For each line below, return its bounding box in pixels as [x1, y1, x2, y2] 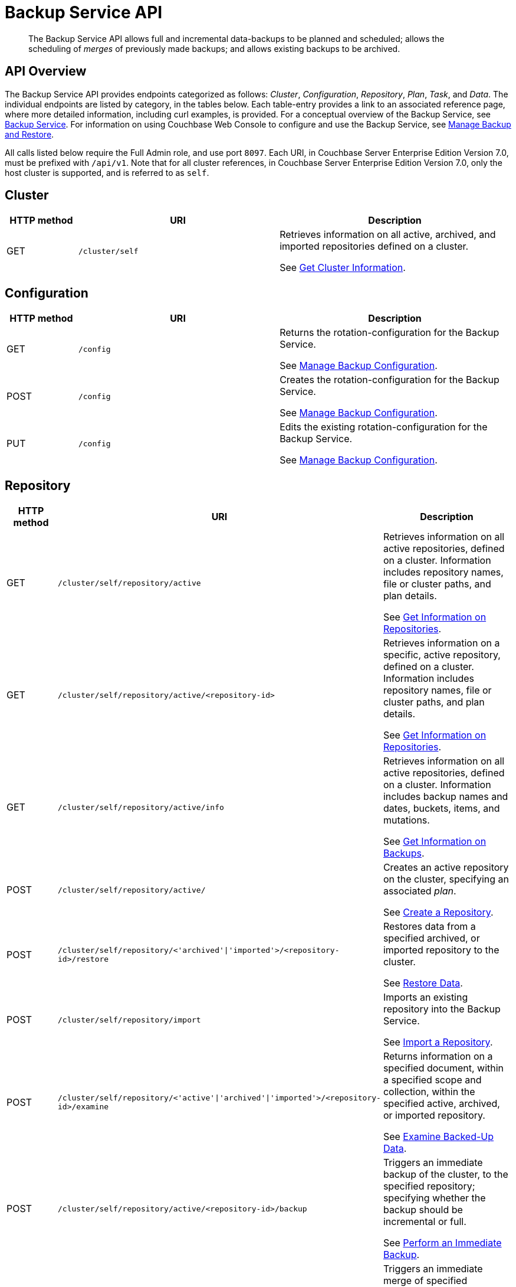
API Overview [5, 64, 87, 79]
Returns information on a [383, 1050, 493, 1063]
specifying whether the [383, 1192, 486, 1204]
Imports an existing [383, 991, 468, 1004]
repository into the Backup [383, 1003, 501, 1015]
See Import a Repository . [383, 1036, 493, 1048]
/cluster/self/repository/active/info [58, 802, 224, 812]
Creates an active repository [383, 861, 509, 874]
